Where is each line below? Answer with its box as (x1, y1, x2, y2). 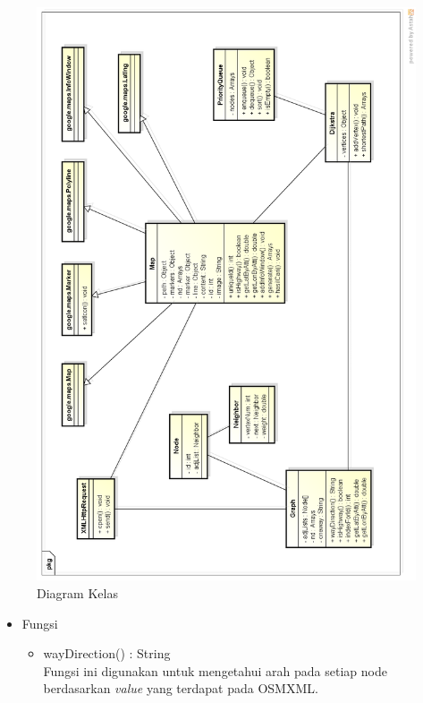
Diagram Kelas (37, 583, 118, 602)
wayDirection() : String (43, 644, 171, 663)
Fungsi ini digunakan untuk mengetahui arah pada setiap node (43, 661, 387, 680)
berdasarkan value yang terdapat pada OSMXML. (43, 679, 318, 698)
